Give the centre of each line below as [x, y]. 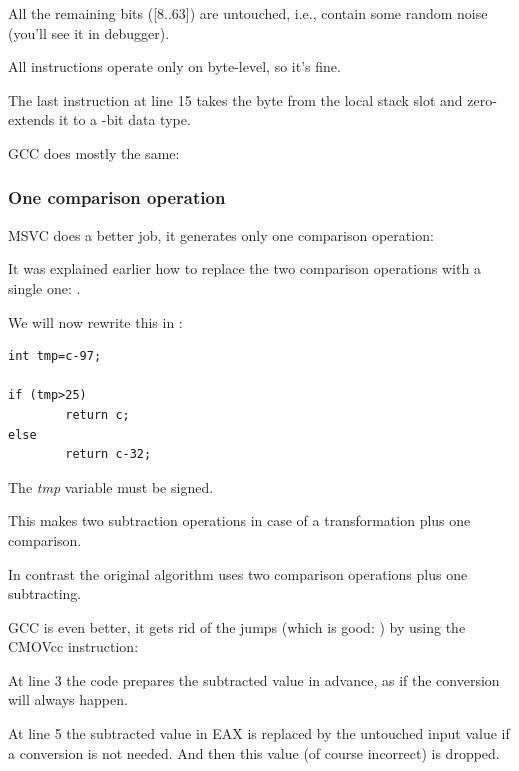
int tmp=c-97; [55, 356]
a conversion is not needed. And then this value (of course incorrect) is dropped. [254, 752]
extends [31, 119]
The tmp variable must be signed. [111, 486]
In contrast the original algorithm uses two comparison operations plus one [238, 573]
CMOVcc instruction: [73, 646]
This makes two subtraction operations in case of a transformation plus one [239, 520]
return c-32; [108, 454]
